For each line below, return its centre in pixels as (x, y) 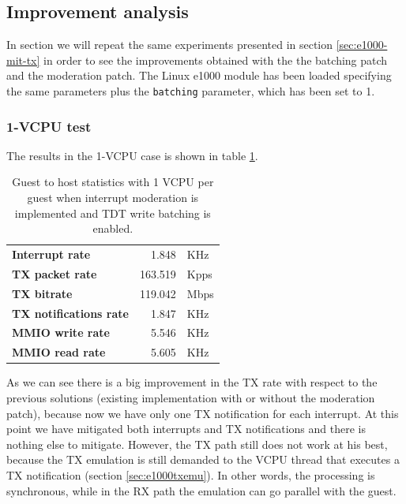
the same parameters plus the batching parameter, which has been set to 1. (191, 90)
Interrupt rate (51, 254)
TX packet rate (55, 273)
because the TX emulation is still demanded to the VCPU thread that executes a (203, 459)
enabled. (113, 228)
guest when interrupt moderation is (113, 198)
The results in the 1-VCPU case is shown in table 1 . (132, 155)
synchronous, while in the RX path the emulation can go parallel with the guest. (201, 490)
